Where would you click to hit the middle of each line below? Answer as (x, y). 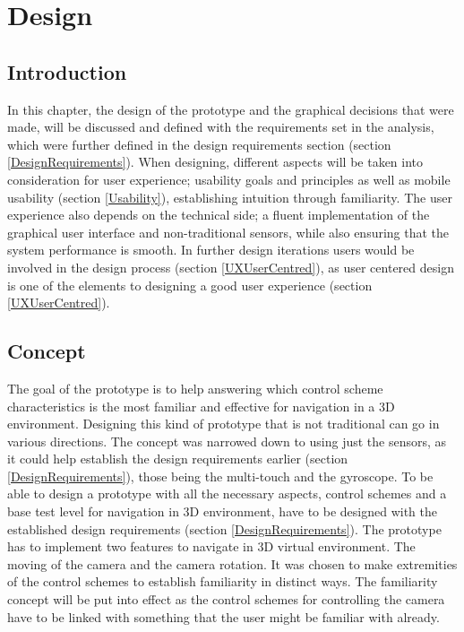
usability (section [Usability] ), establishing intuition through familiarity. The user (230, 197)
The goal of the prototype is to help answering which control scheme (195, 388)
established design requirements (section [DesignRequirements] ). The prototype (224, 528)
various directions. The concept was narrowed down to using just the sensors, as (227, 441)
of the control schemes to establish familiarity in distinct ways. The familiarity (223, 581)
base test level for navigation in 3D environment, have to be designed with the (222, 511)
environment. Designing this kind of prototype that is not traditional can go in (223, 424)
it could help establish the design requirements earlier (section (178, 459)
